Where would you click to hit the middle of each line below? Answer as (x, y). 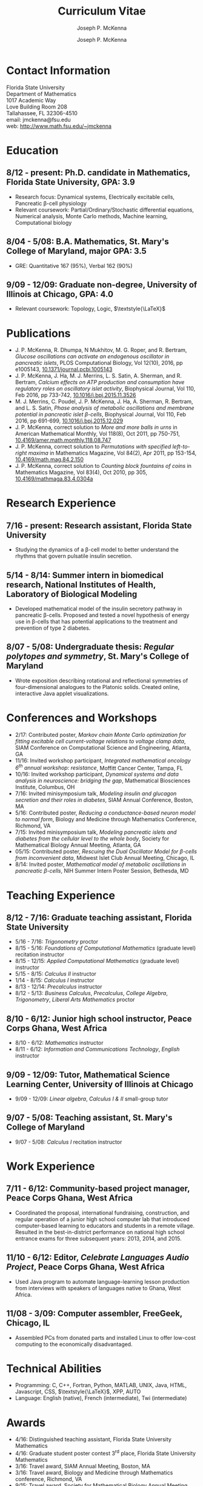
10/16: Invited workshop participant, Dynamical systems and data (97, 775)
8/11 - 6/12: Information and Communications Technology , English (97, 1049)
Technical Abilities (54, 1368)
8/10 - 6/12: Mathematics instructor (59, 1043)
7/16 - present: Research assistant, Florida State (99, 525)
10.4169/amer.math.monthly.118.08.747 (63, 440)
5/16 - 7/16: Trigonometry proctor (57, 942)
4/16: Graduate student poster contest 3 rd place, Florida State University (105, 1453)
